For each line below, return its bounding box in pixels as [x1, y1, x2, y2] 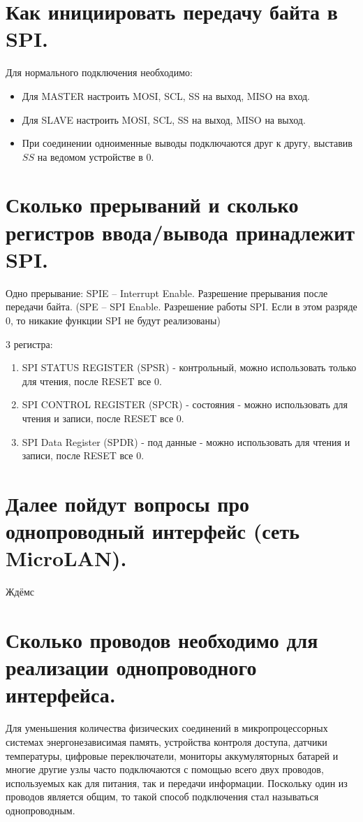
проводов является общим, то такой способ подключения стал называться [6, 789, 319, 804]
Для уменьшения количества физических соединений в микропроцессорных [6, 721, 328, 735]
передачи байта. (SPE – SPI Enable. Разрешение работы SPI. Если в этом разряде [6, 299, 357, 314]
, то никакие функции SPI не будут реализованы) [10, 312, 221, 327]
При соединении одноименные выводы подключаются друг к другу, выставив [22, 136, 353, 150]
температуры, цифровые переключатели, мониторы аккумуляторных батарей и [6, 748, 339, 763]
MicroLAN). [6, 544, 127, 572]
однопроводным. [6, 802, 75, 817]
